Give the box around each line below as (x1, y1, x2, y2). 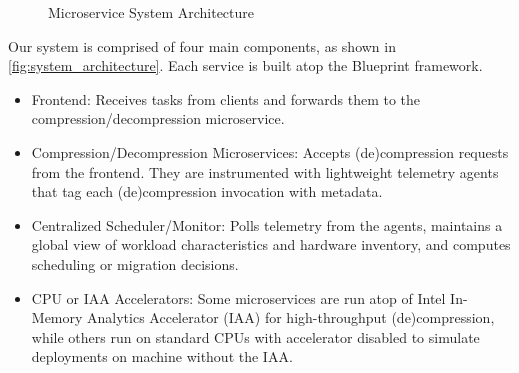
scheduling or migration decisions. (31, 253, 239, 274)
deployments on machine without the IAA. (31, 346, 293, 367)
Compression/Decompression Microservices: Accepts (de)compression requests (31, 141, 509, 162)
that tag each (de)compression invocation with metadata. (31, 181, 383, 202)
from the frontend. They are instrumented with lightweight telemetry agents (31, 161, 499, 182)
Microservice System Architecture (48, 2, 255, 22)
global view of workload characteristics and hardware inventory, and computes (31, 234, 511, 255)
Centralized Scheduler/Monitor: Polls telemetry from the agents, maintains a (31, 214, 503, 235)
